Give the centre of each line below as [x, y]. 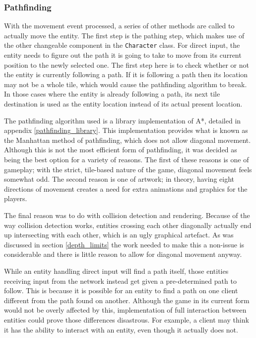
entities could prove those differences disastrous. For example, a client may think [127, 319]
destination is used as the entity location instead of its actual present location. [123, 104]
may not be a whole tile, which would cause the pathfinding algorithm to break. [126, 84]
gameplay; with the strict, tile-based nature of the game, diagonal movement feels [128, 169]
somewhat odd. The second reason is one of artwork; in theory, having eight [119, 179]
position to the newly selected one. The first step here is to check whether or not [127, 64]
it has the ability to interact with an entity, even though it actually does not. [121, 329]
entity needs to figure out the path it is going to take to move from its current [123, 55]
